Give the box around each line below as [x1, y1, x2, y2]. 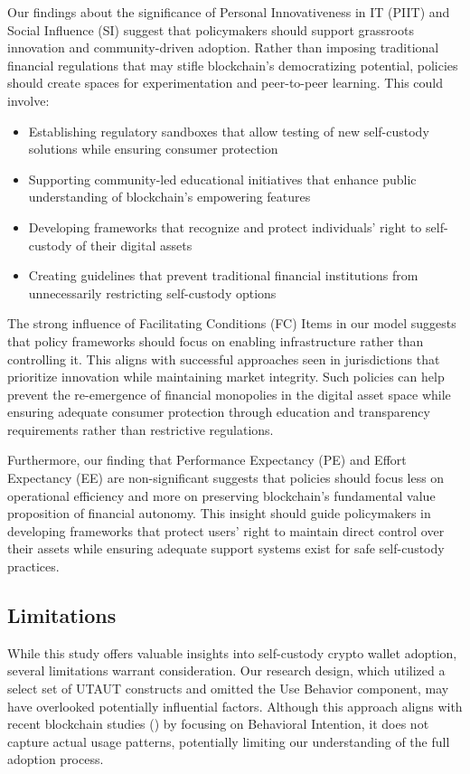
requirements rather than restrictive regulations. [7, 420, 274, 439]
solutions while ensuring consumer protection [28, 139, 278, 158]
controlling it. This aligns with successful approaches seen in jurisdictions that [7, 349, 440, 368]
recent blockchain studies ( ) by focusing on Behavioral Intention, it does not [7, 714, 429, 733]
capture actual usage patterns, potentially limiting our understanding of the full [7, 732, 450, 750]
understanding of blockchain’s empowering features [28, 187, 311, 206]
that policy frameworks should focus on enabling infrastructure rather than [7, 331, 424, 350]
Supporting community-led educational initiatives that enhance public [28, 169, 417, 188]
